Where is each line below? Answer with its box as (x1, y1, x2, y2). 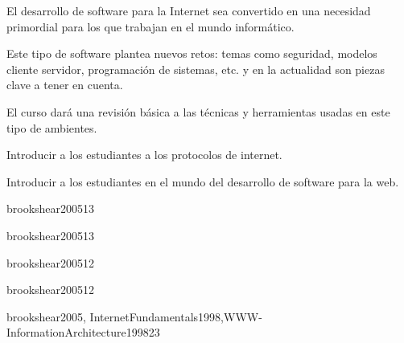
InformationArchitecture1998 (6, 324, 149, 341)
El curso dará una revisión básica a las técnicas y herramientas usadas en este (6, 103, 390, 120)
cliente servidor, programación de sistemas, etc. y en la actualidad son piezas (6, 60, 385, 77)
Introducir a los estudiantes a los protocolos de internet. (6, 146, 282, 163)
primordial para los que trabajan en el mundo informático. (6, 18, 295, 35)
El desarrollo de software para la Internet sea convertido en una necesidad (6, 2, 371, 18)
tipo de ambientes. (6, 119, 97, 136)
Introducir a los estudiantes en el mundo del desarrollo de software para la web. (6, 173, 399, 190)
